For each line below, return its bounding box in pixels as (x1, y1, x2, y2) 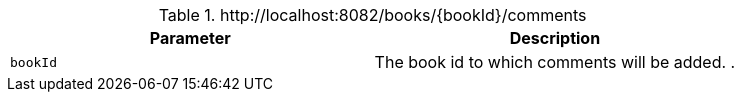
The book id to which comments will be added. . (374, 52, 736, 72)
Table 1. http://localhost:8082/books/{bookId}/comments (158, 5, 587, 25)
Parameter (149, 28, 231, 48)
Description (509, 28, 601, 48)
